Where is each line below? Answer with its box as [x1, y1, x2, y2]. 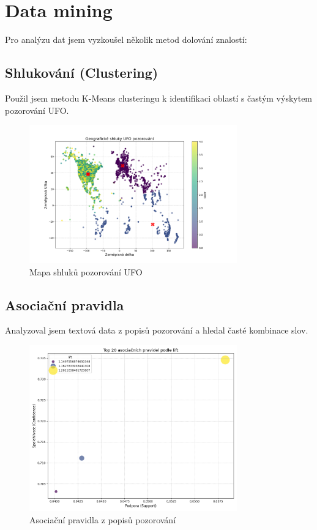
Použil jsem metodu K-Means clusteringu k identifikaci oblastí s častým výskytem [5, 91, 313, 104]
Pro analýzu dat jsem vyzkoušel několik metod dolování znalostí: [5, 33, 247, 46]
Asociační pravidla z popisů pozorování [29, 513, 176, 526]
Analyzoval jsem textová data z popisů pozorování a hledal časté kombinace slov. [5, 324, 308, 337]
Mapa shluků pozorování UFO [29, 265, 143, 278]
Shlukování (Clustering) [5, 63, 158, 82]
